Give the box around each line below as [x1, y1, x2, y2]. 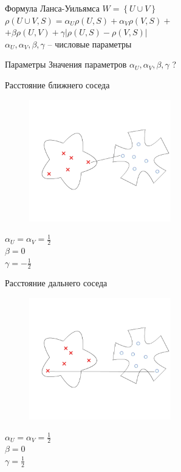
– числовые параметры [47, 37, 132, 50]
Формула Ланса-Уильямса [5, 2, 100, 14]
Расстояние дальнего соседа [5, 277, 108, 289]
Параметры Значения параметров [5, 58, 127, 71]
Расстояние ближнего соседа [5, 78, 110, 91]
